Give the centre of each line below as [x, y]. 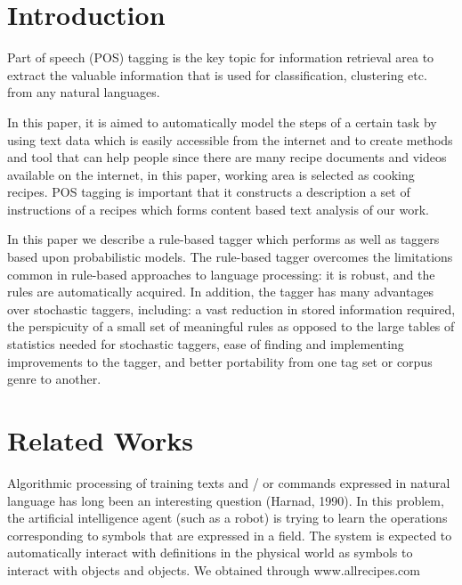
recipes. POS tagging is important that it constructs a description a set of [209, 192]
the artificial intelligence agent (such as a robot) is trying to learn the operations [227, 518]
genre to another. [54, 379]
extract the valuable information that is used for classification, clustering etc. [217, 74]
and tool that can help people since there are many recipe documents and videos [227, 157]
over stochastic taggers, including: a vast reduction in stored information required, [231, 309]
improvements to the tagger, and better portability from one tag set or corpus [220, 361]
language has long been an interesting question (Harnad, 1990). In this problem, [226, 500]
